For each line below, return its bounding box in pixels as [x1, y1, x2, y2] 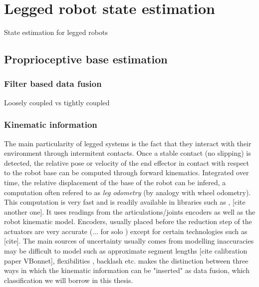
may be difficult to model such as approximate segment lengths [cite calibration [4, 246, 248, 256]
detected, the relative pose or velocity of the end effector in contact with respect [4, 157, 250, 168]
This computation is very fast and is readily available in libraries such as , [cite [4, 197, 246, 207]
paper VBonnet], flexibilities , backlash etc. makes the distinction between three [4, 255, 249, 266]
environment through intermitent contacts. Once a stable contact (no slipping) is [4, 148, 251, 158]
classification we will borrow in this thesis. [4, 275, 133, 285]
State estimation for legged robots [4, 27, 108, 37]
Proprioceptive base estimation [4, 51, 168, 67]
